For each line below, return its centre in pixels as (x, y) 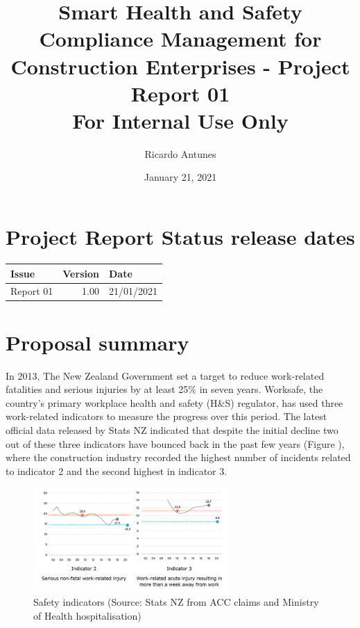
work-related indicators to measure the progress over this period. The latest (166, 416)
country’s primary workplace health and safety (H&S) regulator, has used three (174, 402)
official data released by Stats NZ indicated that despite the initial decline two (172, 429)
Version (81, 273)
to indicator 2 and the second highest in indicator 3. (117, 470)
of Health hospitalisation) (87, 615)
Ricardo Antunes (180, 153)
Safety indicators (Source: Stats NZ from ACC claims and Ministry (176, 601)
